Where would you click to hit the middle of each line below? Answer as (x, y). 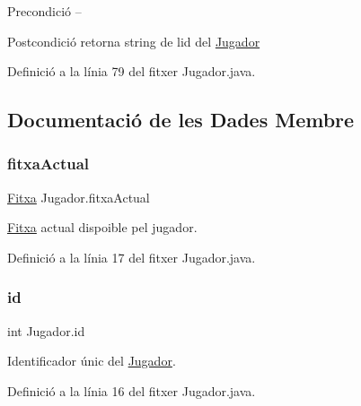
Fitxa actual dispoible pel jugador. (102, 227)
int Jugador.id (46, 330)
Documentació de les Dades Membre (181, 120)
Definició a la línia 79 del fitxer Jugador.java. (132, 71)
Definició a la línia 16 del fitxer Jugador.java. (132, 390)
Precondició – (44, 11)
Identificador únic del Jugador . (92, 361)
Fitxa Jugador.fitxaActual (79, 197)
